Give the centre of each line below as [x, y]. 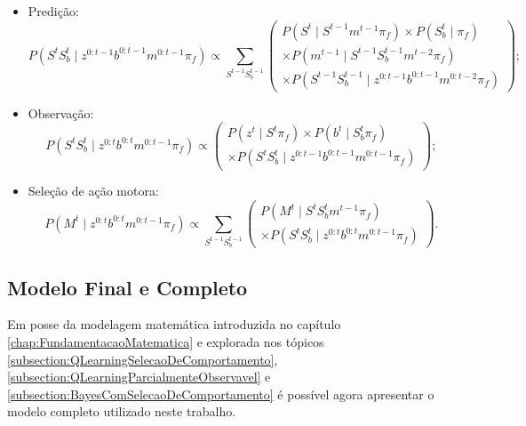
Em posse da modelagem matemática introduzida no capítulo [174, 324]
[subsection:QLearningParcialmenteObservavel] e [139, 377]
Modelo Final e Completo [128, 287]
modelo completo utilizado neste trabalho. [122, 411]
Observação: [61, 113]
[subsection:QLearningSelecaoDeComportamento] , [143, 359]
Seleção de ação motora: [93, 191]
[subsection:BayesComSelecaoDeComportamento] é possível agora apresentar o [221, 394]
